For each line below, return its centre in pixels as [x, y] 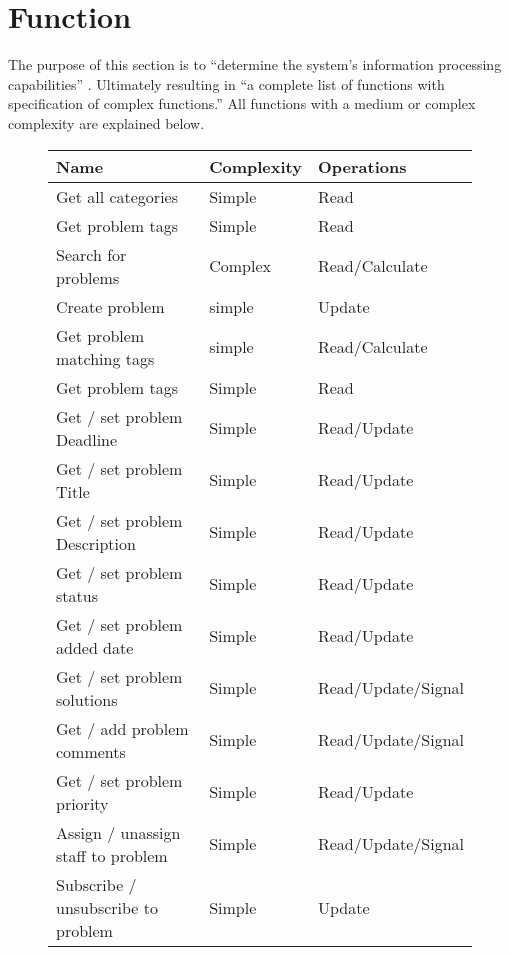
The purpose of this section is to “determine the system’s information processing [255, 64]
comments [91, 751]
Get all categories [117, 196]
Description [96, 543]
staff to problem [112, 855]
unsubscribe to [107, 907]
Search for [91, 254]
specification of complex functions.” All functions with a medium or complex [242, 103]
